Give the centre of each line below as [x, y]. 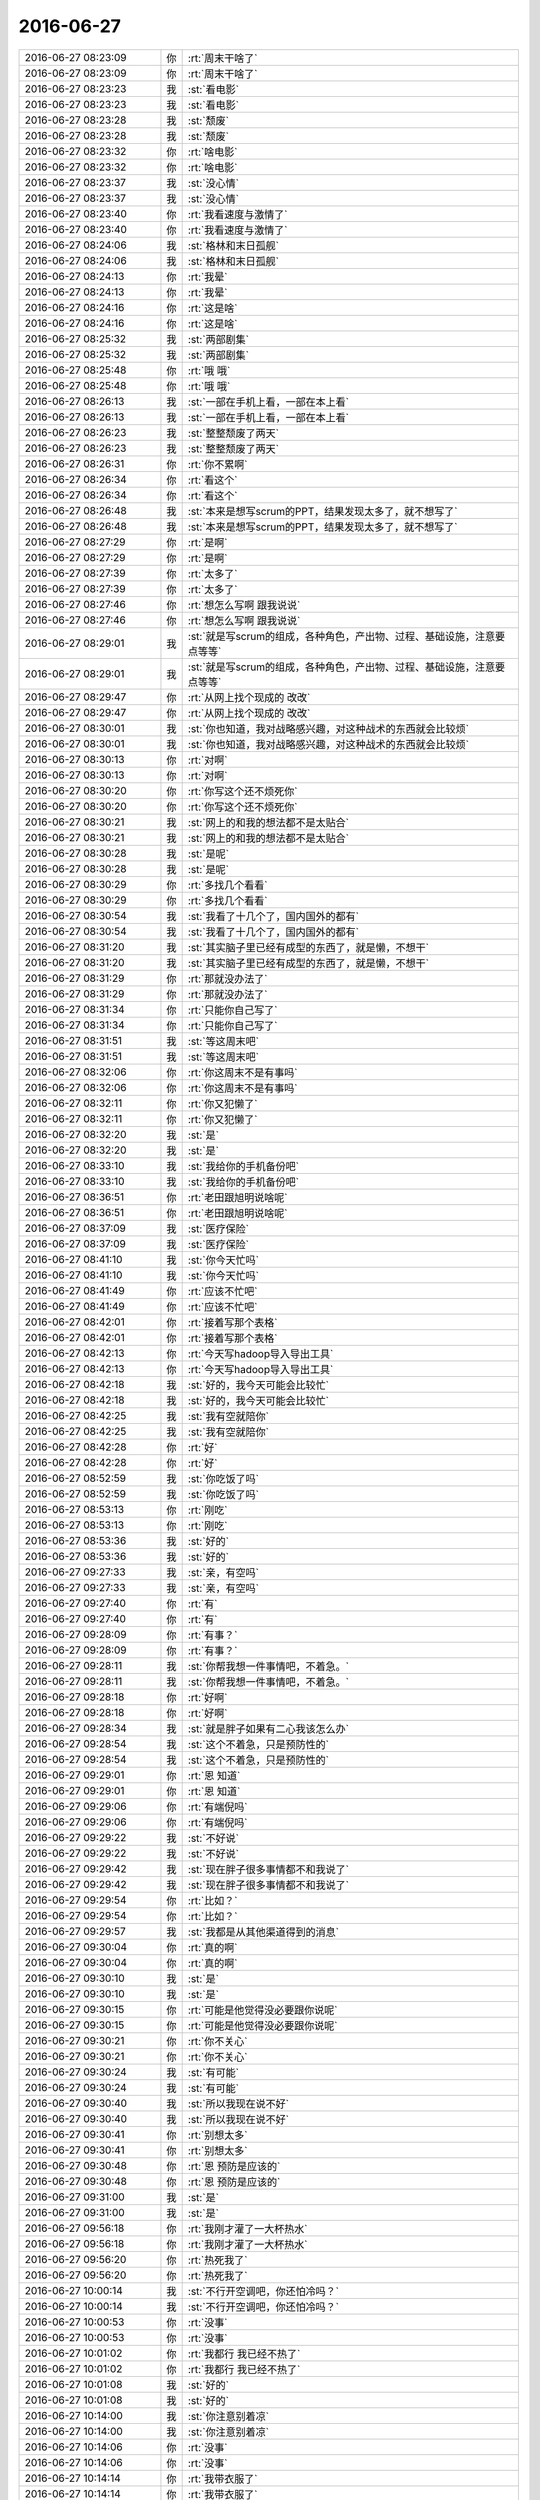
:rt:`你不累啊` [217, 464]
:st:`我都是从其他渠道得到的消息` [263, 1932]
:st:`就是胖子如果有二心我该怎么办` [268, 1728]
